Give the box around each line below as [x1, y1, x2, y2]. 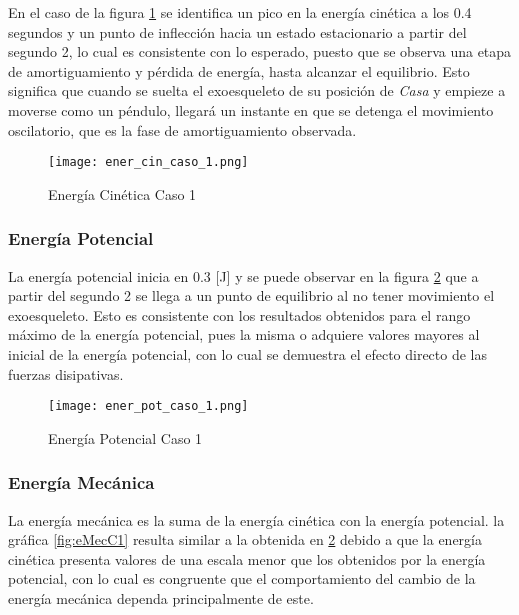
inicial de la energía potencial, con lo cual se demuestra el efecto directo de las [8, 344, 488, 364]
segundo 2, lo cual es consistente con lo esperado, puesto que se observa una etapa [8, 41, 512, 62]
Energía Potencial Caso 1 [48, 427, 203, 448]
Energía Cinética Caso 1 [48, 183, 197, 204]
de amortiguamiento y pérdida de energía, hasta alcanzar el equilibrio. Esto [8, 60, 470, 81]
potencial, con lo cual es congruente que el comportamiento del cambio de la [8, 568, 476, 589]
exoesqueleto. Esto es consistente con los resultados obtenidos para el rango [8, 304, 471, 325]
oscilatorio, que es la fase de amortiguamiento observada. [8, 119, 357, 140]
